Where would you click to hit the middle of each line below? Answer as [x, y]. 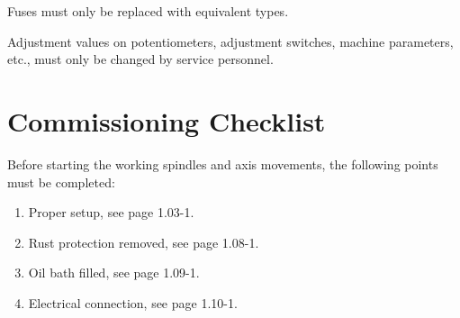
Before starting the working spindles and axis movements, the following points [223, 164]
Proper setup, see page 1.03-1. [111, 212]
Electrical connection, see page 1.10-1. [133, 302]
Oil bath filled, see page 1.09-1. [114, 273]
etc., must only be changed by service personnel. [140, 59]
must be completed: [61, 182]
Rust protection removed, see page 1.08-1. [144, 242]
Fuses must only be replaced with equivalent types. [148, 11]
